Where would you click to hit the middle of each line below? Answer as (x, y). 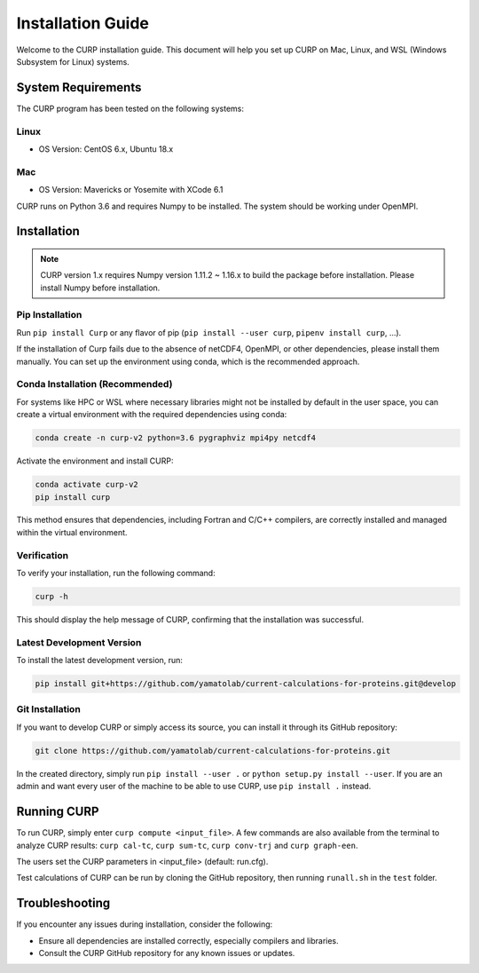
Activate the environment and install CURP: (95, 461)
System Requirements (79, 87)
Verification (43, 555)
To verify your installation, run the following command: (116, 574)
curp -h (51, 596)
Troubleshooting (63, 903)
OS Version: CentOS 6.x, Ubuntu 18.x (106, 149)
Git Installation (49, 709)
